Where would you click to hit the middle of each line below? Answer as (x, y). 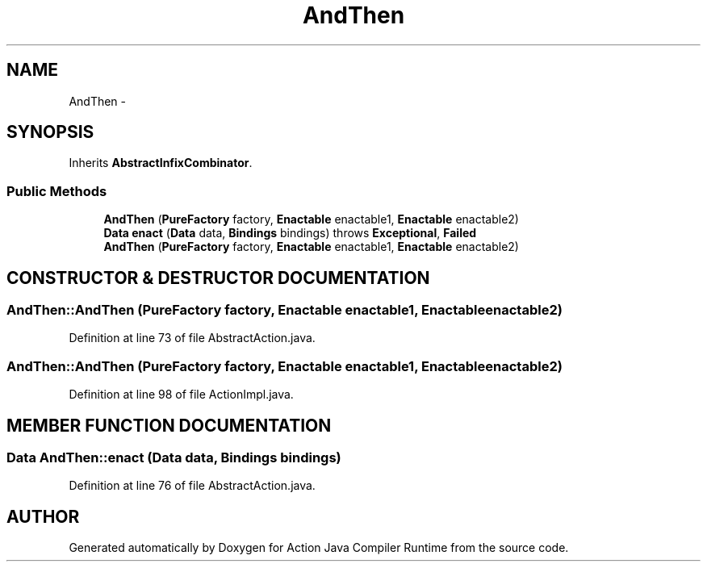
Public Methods (57, 191)
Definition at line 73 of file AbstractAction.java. (192, 338)
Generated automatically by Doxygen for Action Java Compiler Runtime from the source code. (319, 548)
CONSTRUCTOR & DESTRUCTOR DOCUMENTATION (218, 278)
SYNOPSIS (50, 132)
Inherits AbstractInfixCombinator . (161, 163)
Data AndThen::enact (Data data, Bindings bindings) (174, 457)
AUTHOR (43, 516)
